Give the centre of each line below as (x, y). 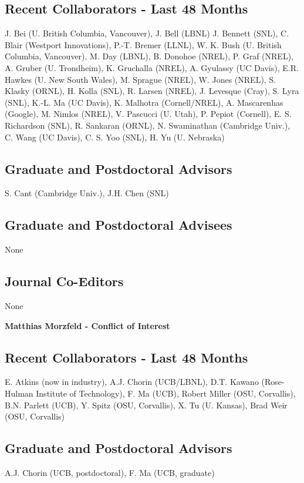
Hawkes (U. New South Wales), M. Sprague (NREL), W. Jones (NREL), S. (141, 79)
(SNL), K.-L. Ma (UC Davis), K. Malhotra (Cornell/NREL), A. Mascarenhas (144, 102)
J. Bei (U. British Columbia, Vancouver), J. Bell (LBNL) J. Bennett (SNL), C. (147, 33)
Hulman (19, 393)
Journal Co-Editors (64, 281)
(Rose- (273, 382)
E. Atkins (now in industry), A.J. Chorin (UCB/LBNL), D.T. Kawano (132, 382)
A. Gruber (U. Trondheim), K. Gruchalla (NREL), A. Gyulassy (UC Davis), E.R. (152, 67)
